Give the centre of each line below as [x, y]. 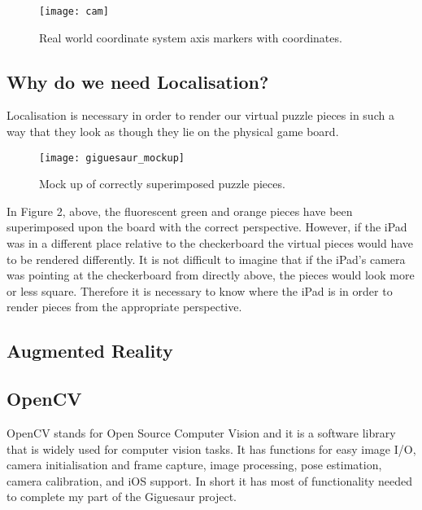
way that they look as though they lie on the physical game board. [173, 132]
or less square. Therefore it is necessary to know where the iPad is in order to [200, 290]
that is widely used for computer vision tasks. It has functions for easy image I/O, [211, 448]
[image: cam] [74, 11]
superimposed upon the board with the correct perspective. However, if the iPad [207, 227]
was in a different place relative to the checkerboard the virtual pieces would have [210, 243]
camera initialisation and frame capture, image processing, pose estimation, [194, 465]
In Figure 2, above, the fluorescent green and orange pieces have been [180, 211]
